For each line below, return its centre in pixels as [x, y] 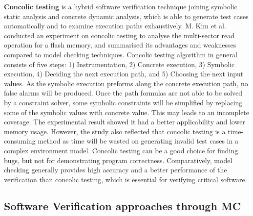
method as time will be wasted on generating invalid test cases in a [138, 141]
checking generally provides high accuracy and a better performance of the [116, 170]
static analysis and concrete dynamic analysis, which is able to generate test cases [126, 16]
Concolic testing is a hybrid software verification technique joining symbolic [121, 6]
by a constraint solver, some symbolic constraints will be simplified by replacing [123, 102]
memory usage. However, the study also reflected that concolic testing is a [115, 131]
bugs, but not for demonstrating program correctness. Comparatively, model [118, 160]
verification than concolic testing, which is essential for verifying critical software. [126, 179]
